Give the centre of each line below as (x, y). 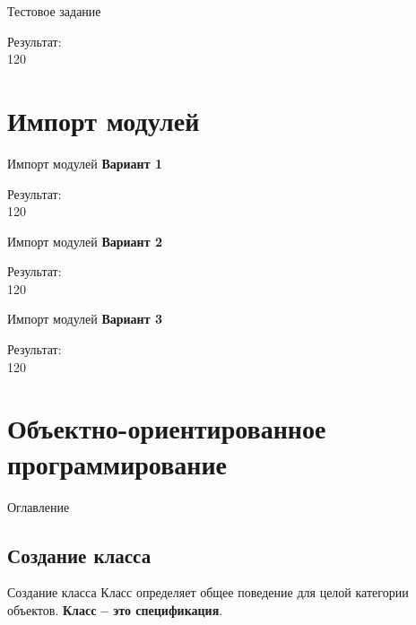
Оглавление (39, 506)
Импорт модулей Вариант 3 (85, 319)
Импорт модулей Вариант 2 (85, 241)
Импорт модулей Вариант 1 (85, 163)
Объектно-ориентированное (167, 428)
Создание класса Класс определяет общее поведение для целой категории (208, 592)
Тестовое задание (54, 11)
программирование (117, 463)
